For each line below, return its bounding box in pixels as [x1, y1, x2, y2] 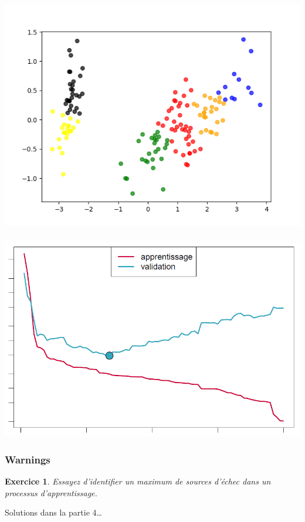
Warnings [5, 452, 50, 466]
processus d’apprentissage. [5, 486, 97, 499]
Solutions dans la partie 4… [5, 506, 102, 518]
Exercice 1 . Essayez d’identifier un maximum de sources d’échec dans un [5, 475, 271, 487]
